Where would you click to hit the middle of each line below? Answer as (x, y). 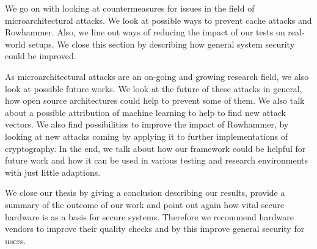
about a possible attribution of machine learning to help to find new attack (145, 112)
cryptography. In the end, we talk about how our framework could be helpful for (155, 148)
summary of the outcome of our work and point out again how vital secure (145, 204)
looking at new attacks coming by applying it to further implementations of (147, 136)
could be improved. (41, 56)
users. (16, 240)
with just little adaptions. (53, 172)
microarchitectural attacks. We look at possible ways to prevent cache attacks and (158, 20)
